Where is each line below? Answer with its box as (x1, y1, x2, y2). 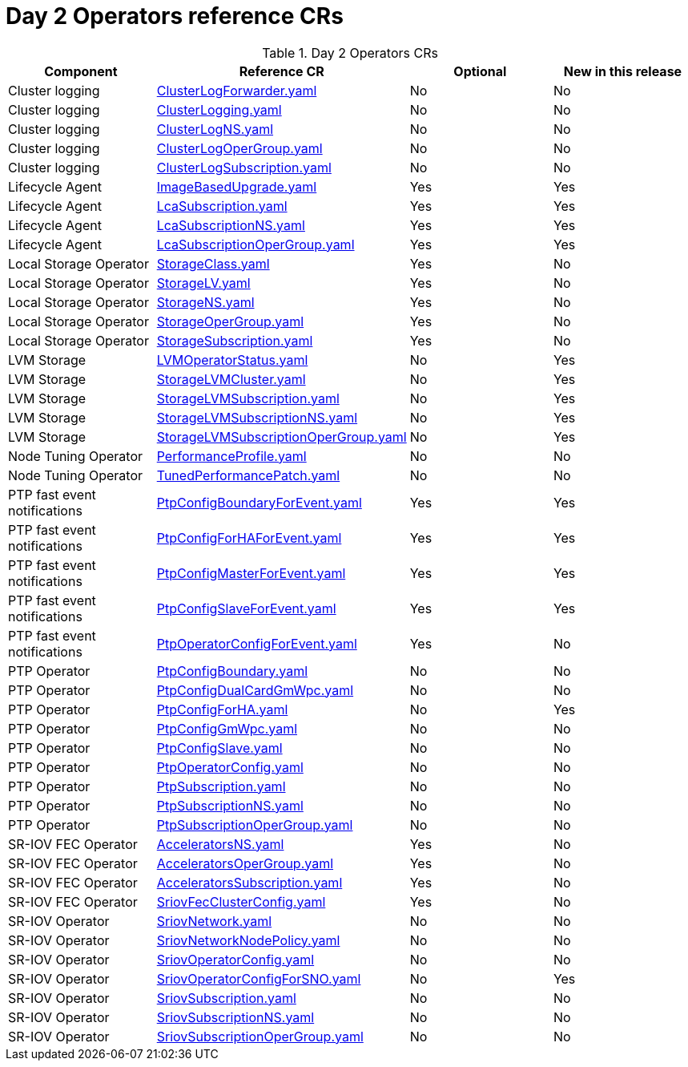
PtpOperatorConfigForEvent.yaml (156, 635, 357, 652)
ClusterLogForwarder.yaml (156, 82, 317, 99)
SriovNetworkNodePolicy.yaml (156, 932, 340, 948)
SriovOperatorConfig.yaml (156, 951, 315, 968)
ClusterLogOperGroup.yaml (156, 139, 323, 156)
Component (44, 63, 118, 79)
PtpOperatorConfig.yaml (156, 758, 304, 775)
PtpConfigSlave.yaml (156, 739, 283, 756)
